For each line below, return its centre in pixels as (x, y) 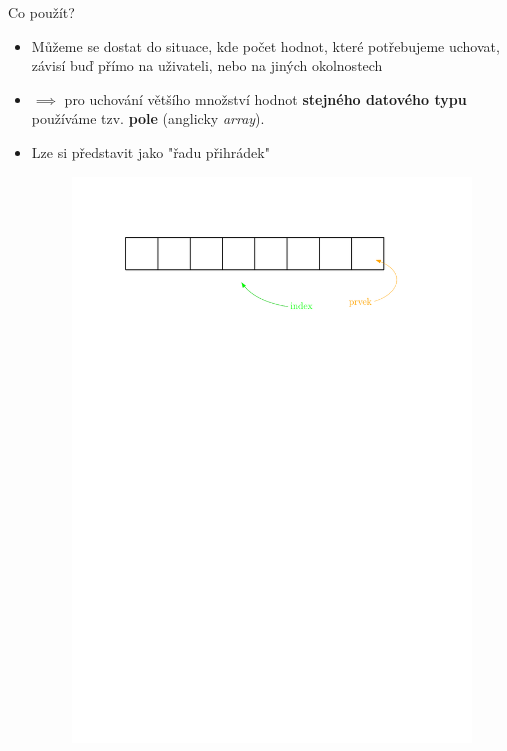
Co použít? (41, 12)
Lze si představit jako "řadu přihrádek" (150, 151)
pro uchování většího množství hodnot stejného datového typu (265, 98)
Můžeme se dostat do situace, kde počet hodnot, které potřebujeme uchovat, (265, 45)
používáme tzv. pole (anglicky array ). (148, 118)
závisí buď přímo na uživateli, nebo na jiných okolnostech (207, 65)
